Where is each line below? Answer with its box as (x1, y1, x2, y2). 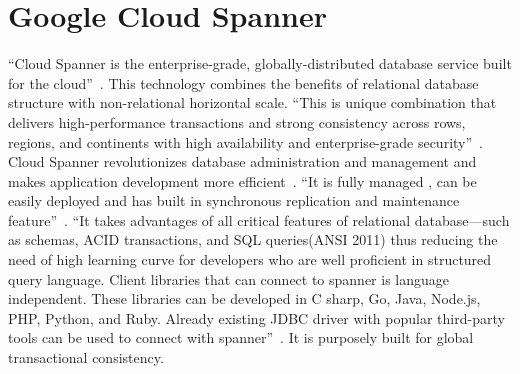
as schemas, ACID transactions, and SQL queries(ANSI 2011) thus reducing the (8, 229, 498, 250)
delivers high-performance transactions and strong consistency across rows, (8, 111, 466, 132)
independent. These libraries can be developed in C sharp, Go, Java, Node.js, (8, 288, 481, 309)
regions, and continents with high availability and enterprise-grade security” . (8, 131, 483, 152)
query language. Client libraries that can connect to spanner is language (8, 268, 450, 289)
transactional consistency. (8, 347, 164, 368)
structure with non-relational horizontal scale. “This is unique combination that (8, 92, 497, 113)
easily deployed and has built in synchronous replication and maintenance (8, 190, 460, 211)
